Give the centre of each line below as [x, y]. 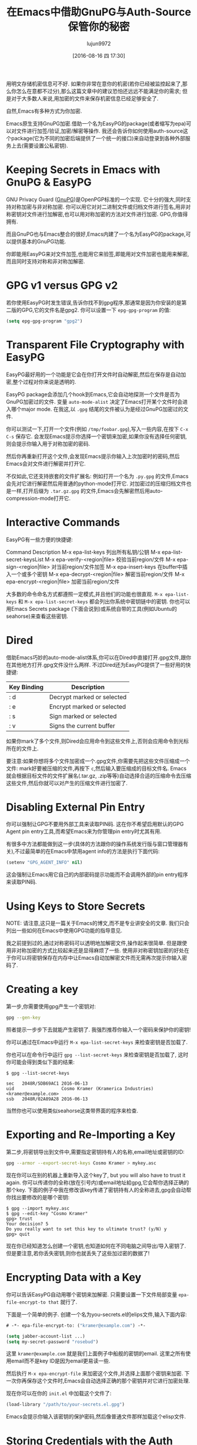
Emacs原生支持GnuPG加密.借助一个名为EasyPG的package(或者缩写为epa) [96, 123]
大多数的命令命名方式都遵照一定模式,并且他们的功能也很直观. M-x [84, 594]
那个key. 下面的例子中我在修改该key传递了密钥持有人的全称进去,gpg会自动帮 [99, 1190]
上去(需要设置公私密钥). [40, 146]
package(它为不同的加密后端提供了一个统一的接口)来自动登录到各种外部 [98, 138]
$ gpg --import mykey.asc [38, 1208]
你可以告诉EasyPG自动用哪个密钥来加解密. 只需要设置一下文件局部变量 [92, 1294]
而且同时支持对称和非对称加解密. [46, 261]
